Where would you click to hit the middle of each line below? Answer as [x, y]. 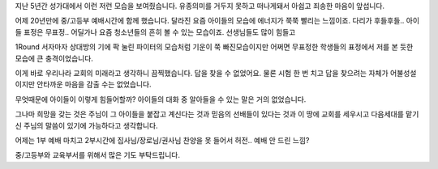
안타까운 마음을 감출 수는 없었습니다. [94, 84]
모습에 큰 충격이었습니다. [54, 58]
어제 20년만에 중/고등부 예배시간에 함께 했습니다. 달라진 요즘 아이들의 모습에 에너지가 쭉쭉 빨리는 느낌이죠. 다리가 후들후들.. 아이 [217, 21]
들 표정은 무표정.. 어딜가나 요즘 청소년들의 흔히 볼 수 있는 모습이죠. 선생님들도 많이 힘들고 [155, 32]
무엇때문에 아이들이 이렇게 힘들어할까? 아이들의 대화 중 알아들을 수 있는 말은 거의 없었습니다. [161, 99]
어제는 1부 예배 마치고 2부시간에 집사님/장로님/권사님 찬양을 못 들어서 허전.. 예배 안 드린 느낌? [162, 140]
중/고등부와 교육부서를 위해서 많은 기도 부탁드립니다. [98, 155]
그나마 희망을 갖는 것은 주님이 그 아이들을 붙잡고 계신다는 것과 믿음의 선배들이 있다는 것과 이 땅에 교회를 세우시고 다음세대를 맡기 [217, 114]
